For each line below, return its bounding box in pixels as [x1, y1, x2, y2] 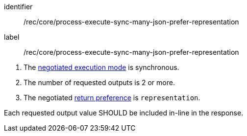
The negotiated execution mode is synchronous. [24, 63, 179, 71]
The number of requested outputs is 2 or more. [24, 78, 175, 87]
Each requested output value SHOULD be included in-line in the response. [4, 109, 244, 117]
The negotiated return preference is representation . [24, 93, 200, 102]
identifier [4, 2, 33, 11]
